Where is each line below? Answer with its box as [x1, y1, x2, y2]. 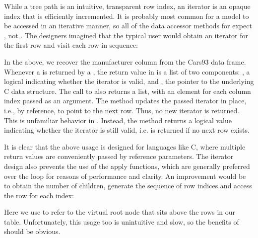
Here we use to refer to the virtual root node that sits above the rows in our [4, 207, 236, 217]
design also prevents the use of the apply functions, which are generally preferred [4, 160, 250, 171]
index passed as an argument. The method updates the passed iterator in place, [4, 95, 247, 106]
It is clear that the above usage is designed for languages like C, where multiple [4, 141, 246, 152]
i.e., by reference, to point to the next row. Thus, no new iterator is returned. [4, 105, 240, 115]
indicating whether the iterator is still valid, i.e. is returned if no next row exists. [4, 125, 250, 135]
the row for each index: [4, 190, 74, 200]
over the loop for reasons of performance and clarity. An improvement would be [4, 170, 246, 181]
